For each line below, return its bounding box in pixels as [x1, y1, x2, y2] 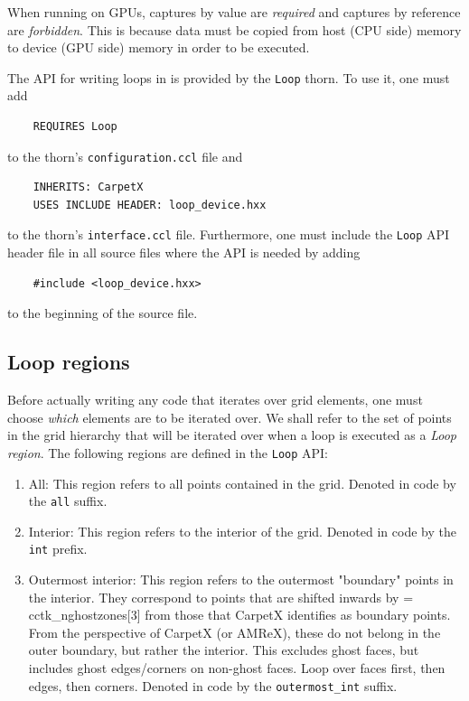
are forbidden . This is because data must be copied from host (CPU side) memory [7, 20, 462, 39]
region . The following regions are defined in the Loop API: [7, 443, 329, 462]
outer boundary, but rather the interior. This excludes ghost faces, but [28, 640, 419, 659]
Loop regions [7, 348, 130, 376]
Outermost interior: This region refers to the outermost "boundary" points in [28, 570, 454, 589]
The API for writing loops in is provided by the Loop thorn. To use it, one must [7, 68, 450, 87]
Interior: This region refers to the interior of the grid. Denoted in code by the [28, 521, 456, 540]
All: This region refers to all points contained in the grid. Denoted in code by [28, 473, 456, 492]
